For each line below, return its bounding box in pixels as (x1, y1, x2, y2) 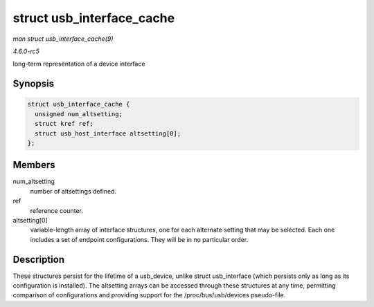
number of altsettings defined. (30, 187, 117, 195)
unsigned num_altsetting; (35, 110, 123, 118)
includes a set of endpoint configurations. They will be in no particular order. (30, 235, 249, 243)
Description (12, 253, 65, 266)
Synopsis (12, 78, 55, 90)
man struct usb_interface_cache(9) (12, 35, 114, 43)
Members (12, 159, 55, 171)
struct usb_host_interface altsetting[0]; (35, 129, 181, 138)
